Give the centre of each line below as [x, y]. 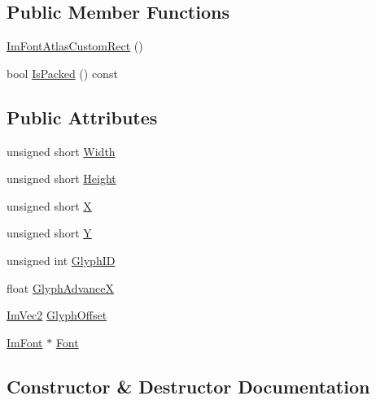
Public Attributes [82, 117]
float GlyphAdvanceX [60, 287]
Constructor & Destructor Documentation [188, 386]
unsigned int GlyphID [61, 260]
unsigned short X [49, 205]
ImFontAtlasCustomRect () [75, 46]
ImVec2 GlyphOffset [57, 315]
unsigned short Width [61, 151]
